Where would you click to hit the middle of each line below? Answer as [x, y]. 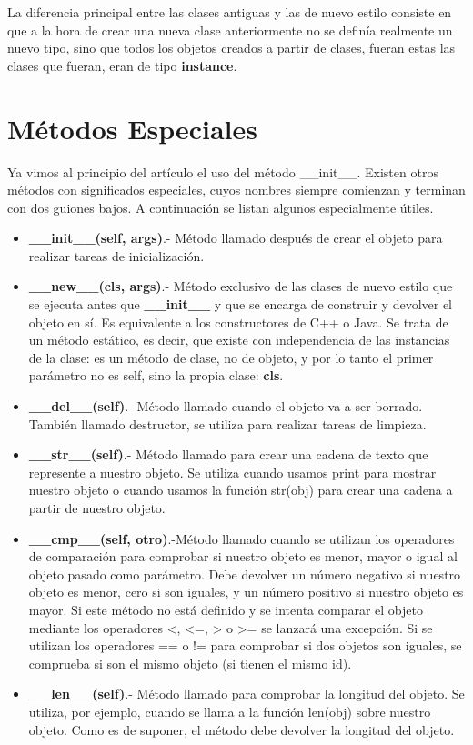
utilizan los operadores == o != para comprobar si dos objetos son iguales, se [245, 645]
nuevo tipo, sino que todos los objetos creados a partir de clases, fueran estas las [231, 48]
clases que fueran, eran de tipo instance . [122, 65]
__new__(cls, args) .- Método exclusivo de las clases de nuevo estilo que [241, 286]
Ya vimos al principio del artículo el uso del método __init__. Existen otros [223, 171]
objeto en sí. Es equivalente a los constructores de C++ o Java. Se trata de [238, 322]
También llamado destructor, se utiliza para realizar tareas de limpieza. [227, 423]
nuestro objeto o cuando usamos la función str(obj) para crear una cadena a [241, 490]
